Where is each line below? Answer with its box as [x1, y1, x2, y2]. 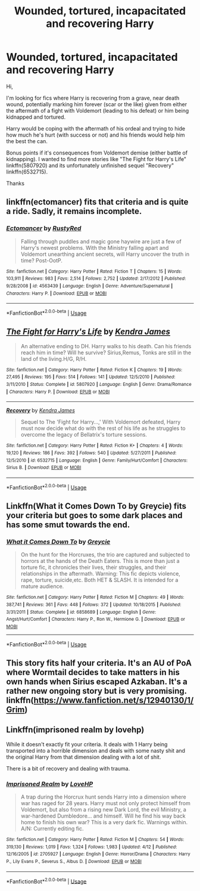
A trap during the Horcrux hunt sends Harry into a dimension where [20, 793, 186, 800]
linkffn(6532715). [6, 168, 48, 175]
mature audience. [20, 583, 64, 590]
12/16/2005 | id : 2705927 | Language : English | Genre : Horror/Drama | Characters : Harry [6, 851, 190, 857]
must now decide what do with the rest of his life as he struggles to [20, 425, 186, 432]
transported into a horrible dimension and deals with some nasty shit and [6, 747, 186, 754]
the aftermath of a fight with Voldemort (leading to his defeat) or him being [6, 107, 189, 114]
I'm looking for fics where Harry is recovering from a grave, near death [6, 94, 180, 101]
